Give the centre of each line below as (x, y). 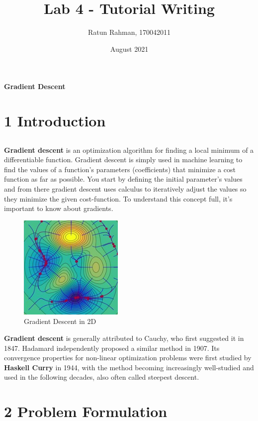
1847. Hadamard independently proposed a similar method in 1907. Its (112, 348)
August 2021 (129, 49)
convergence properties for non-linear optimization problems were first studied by (128, 358)
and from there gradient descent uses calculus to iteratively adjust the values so (125, 189)
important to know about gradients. (59, 208)
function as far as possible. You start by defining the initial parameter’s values (123, 179)
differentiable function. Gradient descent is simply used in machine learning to (123, 159)
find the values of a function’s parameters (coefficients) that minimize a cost (120, 169)
